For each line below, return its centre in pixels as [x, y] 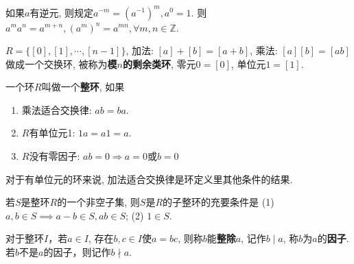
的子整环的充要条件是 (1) [219, 202]
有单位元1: [52, 133]
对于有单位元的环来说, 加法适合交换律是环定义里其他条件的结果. [149, 179]
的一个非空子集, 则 [98, 202]
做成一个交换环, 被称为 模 [61, 63]
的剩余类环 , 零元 [159, 63]
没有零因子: [55, 156]
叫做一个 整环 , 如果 [83, 87]
